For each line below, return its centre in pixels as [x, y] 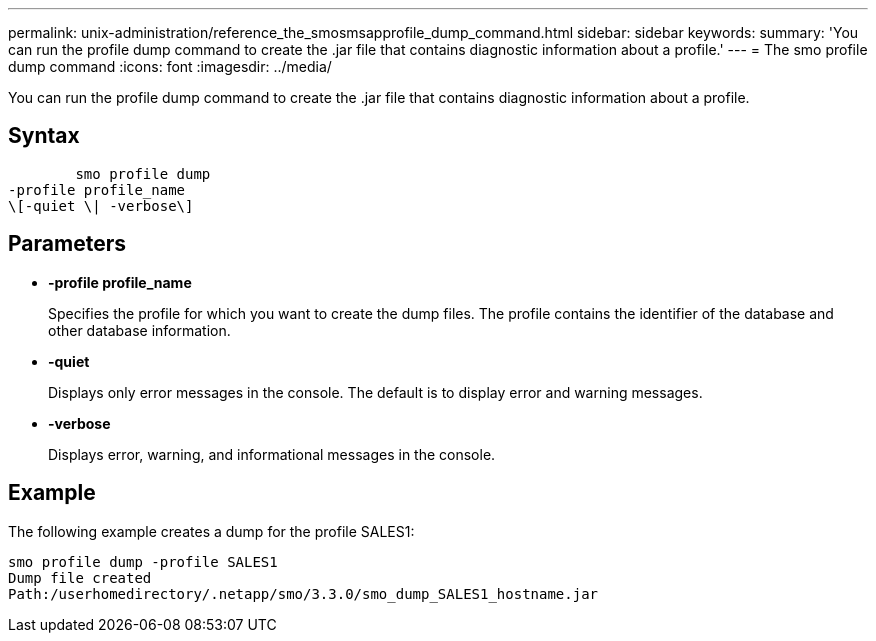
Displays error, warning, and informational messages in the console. [272, 454]
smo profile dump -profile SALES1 [143, 561]
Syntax [44, 136]
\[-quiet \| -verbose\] [101, 205]
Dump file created [80, 577]
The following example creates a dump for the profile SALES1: [211, 531]
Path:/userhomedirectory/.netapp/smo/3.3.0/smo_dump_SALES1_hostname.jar [303, 593]
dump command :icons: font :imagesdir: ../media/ [170, 66]
